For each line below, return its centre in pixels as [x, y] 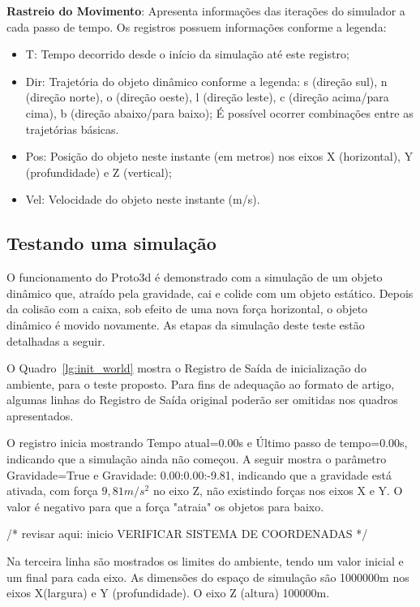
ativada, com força [52, 491]
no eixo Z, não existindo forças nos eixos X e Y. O [278, 491]
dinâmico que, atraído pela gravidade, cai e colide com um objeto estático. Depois [210, 293]
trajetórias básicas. [72, 129]
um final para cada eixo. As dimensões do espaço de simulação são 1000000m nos [208, 577]
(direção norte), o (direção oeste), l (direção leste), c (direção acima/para [207, 97]
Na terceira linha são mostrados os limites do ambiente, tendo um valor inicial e [205, 561]
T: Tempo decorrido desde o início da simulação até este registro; [187, 54]
